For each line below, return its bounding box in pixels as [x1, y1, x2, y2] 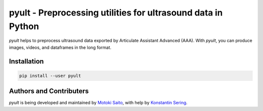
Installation [9, 57, 44, 65]
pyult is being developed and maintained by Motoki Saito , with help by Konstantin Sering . [9, 100, 188, 106]
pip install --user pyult [19, 73, 81, 79]
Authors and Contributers [9, 87, 89, 95]
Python [9, 21, 39, 32]
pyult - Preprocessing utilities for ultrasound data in [9, 7, 223, 18]
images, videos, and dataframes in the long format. [9, 44, 112, 50]
